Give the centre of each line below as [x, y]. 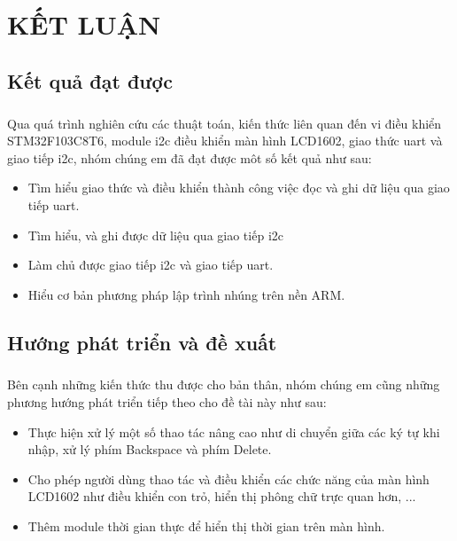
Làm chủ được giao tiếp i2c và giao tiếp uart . [151, 265]
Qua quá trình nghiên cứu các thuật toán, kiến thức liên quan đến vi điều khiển [225, 123]
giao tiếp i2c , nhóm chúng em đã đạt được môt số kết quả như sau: [190, 157]
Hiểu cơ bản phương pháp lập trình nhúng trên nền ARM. [186, 294]
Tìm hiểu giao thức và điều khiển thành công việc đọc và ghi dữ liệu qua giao [239, 188]
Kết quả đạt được [90, 80]
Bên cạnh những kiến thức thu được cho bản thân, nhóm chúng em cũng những [224, 384]
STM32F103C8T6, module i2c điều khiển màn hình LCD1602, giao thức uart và [225, 141]
